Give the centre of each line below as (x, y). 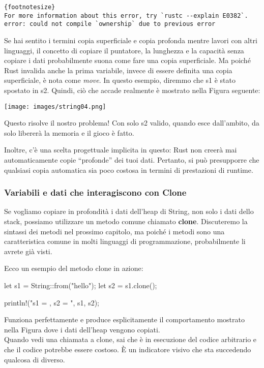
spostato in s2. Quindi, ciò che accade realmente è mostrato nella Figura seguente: (132, 90)
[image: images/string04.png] (55, 106)
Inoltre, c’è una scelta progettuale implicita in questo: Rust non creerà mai (121, 150)
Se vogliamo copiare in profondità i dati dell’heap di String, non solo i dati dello (129, 211)
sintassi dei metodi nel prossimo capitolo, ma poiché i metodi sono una (114, 231)
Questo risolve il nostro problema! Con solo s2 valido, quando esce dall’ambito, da (132, 123)
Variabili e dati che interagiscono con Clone (95, 192)
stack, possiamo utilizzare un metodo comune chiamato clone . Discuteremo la (126, 221)
